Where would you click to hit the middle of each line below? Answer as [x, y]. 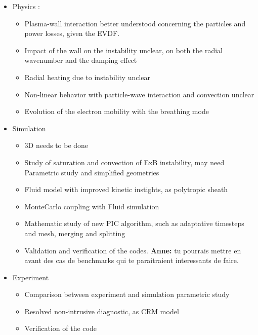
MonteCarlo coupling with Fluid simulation [92, 206]
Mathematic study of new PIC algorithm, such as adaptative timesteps [134, 223]
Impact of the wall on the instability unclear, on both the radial [124, 50]
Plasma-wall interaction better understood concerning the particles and [135, 23]
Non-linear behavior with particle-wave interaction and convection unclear [139, 94]
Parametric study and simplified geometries [92, 172]
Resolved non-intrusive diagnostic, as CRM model [102, 311]
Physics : [26, 6]
